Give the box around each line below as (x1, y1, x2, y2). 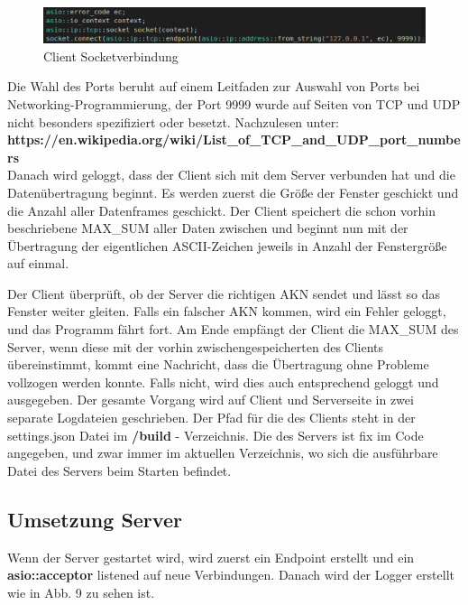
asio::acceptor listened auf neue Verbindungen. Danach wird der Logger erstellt (7, 565, 454, 584)
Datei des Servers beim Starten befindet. (7, 461, 232, 479)
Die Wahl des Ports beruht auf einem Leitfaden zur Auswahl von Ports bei (7, 77, 420, 96)
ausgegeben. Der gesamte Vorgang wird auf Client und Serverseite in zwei (7, 390, 414, 409)
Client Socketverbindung (43, 46, 179, 65)
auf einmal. (7, 254, 69, 273)
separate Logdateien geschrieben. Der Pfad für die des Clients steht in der (7, 408, 416, 427)
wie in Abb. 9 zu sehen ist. (7, 582, 155, 601)
